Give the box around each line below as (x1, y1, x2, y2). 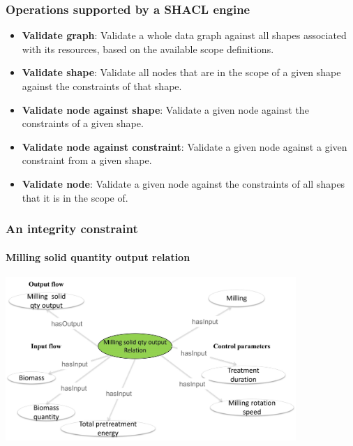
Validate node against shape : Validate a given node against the (22, 102, 309, 117)
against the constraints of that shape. (22, 79, 182, 93)
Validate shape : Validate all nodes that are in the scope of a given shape (22, 65, 341, 80)
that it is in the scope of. (22, 190, 128, 205)
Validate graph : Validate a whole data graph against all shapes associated (22, 28, 347, 43)
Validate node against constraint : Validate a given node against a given (22, 139, 347, 154)
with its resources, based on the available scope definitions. (22, 41, 274, 56)
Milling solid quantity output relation (6, 249, 190, 264)
